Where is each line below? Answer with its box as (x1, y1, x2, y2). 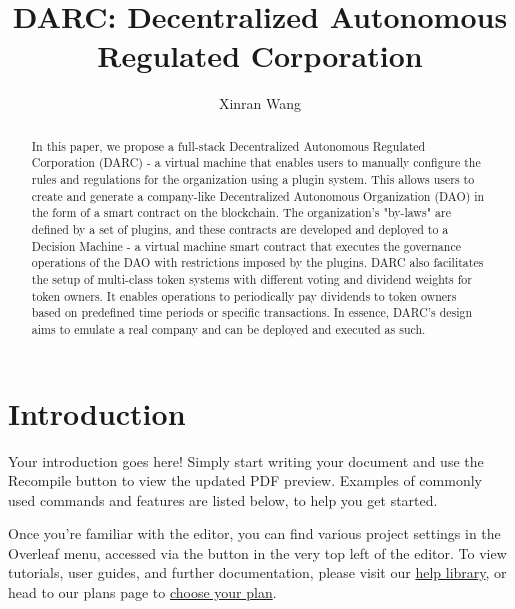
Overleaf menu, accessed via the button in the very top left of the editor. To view (8, 542, 507, 563)
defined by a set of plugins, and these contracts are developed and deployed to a (31, 220, 449, 237)
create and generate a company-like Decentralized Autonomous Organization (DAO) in (31, 187, 485, 204)
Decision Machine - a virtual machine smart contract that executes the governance (31, 237, 461, 254)
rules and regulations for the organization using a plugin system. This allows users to (31, 171, 475, 188)
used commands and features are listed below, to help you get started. (8, 489, 438, 510)
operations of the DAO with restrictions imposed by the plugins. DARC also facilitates (31, 254, 484, 271)
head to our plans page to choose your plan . (8, 582, 277, 603)
